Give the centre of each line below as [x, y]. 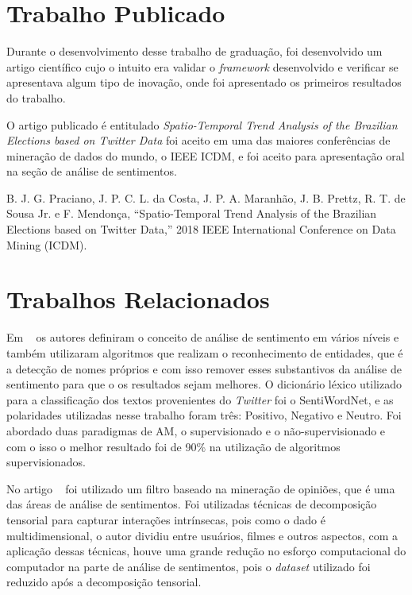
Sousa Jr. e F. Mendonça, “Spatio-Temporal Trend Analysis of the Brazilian [192, 213]
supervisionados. [46, 462]
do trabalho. [36, 97]
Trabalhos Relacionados [138, 299]
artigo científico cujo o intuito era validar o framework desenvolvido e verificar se [202, 66]
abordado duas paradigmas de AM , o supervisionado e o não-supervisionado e [196, 430]
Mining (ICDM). [47, 244]
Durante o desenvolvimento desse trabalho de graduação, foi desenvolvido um [194, 51]
